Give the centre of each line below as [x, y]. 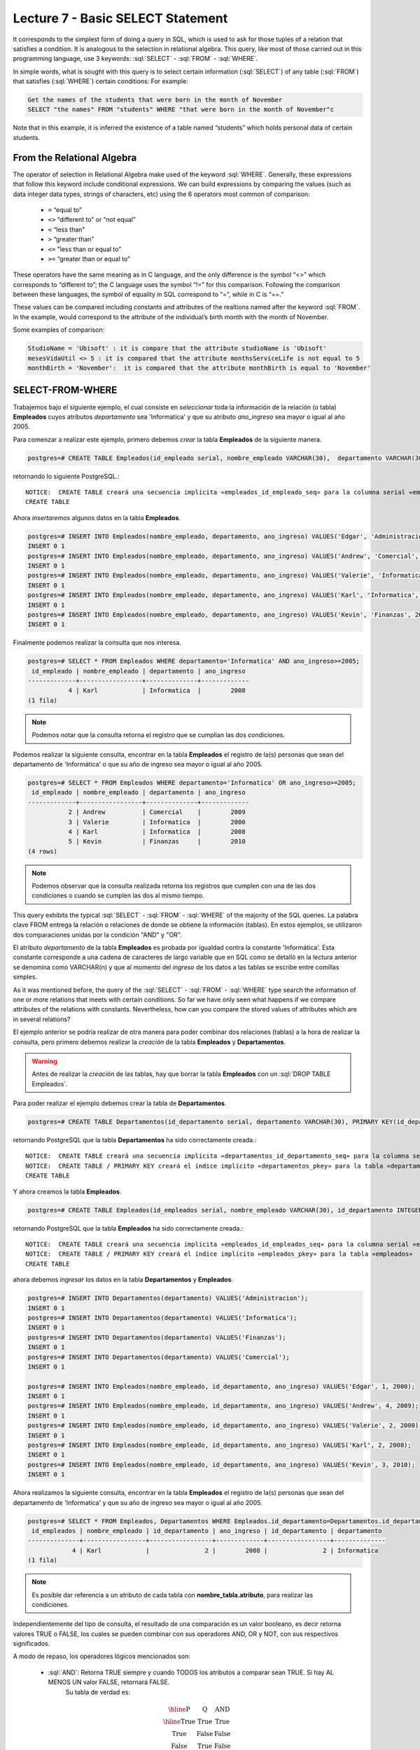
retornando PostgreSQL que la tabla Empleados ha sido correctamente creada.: [128, 1228]
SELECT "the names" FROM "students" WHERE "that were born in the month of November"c [181, 110]
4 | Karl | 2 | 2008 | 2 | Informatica [225, 1550]
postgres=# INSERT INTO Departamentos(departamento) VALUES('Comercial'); [159, 1357]
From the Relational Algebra [75, 157]
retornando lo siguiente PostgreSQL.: [66, 476]
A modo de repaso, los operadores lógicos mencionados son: [101, 1656]
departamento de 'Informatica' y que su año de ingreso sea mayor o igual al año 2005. [138, 1502]
